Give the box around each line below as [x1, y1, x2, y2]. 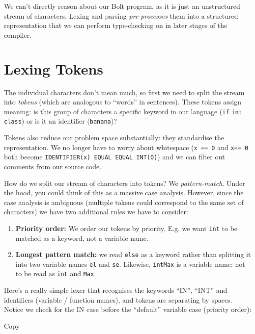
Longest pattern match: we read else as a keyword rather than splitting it [15, 249, 251, 259]
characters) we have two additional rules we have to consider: [4, 206, 188, 217]
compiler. [4, 29, 32, 40]
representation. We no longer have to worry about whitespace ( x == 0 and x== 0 [4, 142, 249, 152]
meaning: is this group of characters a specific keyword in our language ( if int [4, 106, 242, 116]
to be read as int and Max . [15, 268, 96, 279]
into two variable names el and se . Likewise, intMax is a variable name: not [15, 258, 245, 269]
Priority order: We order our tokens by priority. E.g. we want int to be [15, 223, 238, 233]
